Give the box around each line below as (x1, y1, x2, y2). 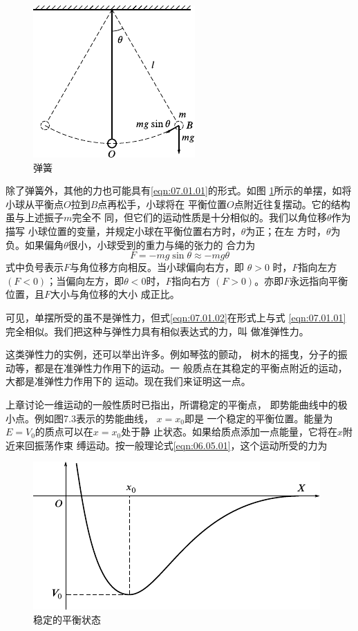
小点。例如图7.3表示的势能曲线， (6, 411, 153, 425)
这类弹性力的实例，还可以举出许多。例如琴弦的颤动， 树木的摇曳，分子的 (6, 347, 338, 361)
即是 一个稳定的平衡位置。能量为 (184, 411, 333, 425)
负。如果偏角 (6, 237, 64, 252)
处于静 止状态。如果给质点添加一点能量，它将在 (121, 424, 337, 439)
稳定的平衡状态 (33, 612, 101, 626)
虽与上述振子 (6, 210, 64, 225)
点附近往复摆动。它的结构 (234, 196, 350, 211)
